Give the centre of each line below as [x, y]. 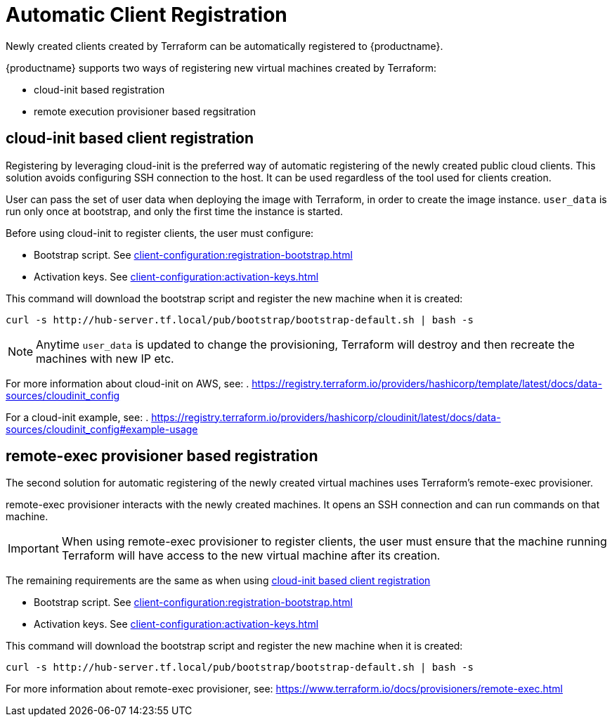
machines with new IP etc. [105, 358]
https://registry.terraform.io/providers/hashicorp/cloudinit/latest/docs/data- [326, 417]
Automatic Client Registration [147, 15]
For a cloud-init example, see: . [77, 417]
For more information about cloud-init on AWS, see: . [128, 383]
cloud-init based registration [99, 89]
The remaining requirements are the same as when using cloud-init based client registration [218, 581]
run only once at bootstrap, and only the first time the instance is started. [175, 211]
